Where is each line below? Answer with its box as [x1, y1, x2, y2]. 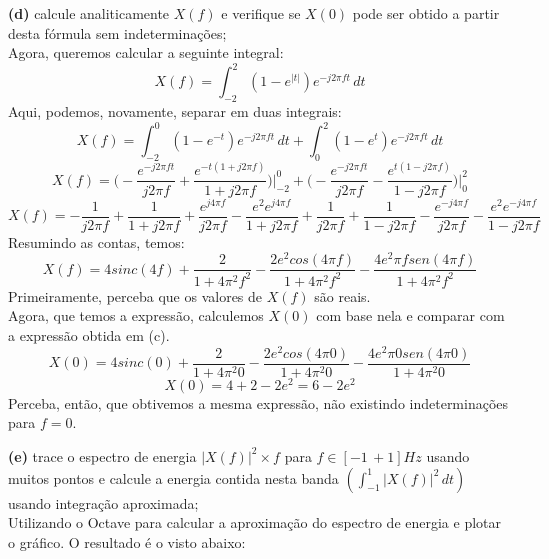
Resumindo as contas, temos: [8, 231, 185, 252]
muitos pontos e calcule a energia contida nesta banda [8, 467, 339, 488]
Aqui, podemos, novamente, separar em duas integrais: [8, 101, 342, 122]
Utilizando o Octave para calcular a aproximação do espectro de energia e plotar [8, 512, 502, 533]
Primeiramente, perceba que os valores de [8, 285, 263, 306]
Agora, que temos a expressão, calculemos [8, 305, 264, 326]
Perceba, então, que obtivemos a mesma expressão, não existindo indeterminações [8, 392, 509, 413]
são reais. [314, 285, 371, 306]
